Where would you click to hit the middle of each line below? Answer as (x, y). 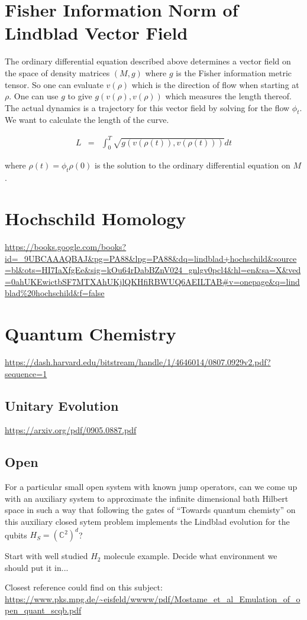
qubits (16, 535)
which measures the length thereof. (228, 96)
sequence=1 (26, 373)
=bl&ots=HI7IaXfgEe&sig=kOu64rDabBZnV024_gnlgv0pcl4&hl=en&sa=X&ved (153, 270)
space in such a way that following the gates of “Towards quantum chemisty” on (150, 510)
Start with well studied (46, 556)
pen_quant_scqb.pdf (43, 610)
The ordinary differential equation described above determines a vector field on (148, 61)
